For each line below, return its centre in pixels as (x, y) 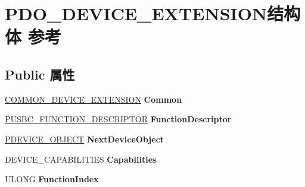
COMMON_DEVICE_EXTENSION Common (94, 99)
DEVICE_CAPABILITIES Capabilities (81, 159)
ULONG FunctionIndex (52, 179)
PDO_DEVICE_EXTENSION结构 (153, 13)
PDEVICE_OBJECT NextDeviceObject (85, 139)
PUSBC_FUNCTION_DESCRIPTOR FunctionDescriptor (118, 119)
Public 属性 (40, 74)
